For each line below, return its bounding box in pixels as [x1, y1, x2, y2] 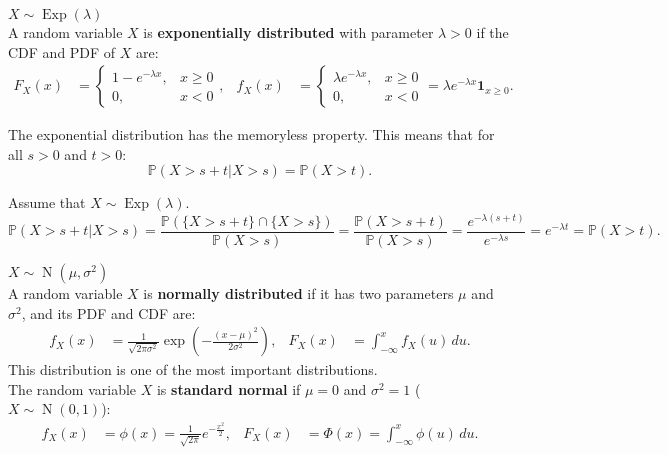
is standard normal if [156, 378, 301, 399]
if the [476, 22, 509, 42]
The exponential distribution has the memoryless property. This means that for [8, 124, 495, 145]
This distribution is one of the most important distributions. [8, 359, 378, 380]
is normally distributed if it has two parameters [143, 283, 454, 304]
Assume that [8, 192, 86, 213]
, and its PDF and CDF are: [21, 302, 196, 323]
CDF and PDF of [8, 41, 116, 62]
